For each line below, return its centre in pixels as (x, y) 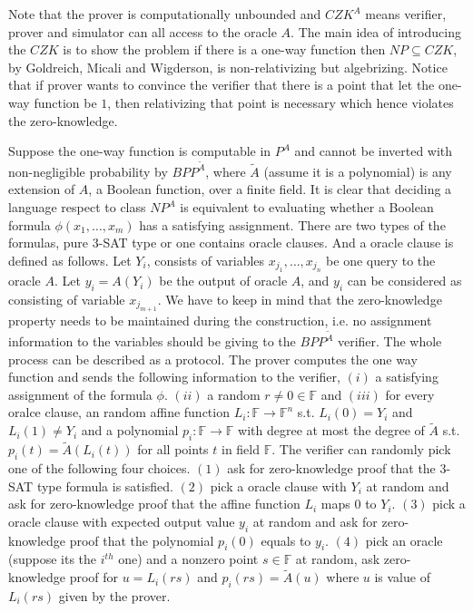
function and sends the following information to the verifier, (174, 377)
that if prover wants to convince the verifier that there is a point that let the (222, 85)
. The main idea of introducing (376, 31)
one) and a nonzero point (188, 559)
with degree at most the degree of (331, 430)
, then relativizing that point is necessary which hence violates (281, 102)
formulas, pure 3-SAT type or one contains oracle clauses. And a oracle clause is (231, 243)
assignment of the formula (80, 394)
